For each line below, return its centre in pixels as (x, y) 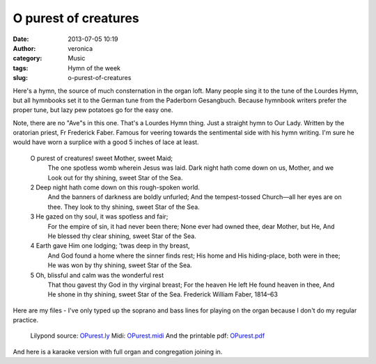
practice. (25, 320)
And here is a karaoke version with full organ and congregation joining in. (118, 351)
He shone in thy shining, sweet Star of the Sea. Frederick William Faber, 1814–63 (163, 294)
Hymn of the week (94, 68)
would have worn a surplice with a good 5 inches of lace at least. (106, 142)
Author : (24, 48)
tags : (21, 68)
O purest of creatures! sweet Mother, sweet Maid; (102, 158)
